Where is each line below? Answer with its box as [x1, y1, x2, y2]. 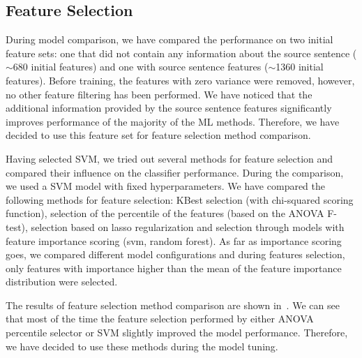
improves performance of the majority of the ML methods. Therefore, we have [6, 114, 340, 128]
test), [6, 219, 28, 234]
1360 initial [276, 59, 324, 74]
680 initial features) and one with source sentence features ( [13, 59, 269, 74]
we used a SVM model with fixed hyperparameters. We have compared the [6, 179, 326, 193]
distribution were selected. [6, 274, 118, 289]
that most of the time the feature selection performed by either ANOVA [6, 311, 314, 326]
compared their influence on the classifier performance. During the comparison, [6, 165, 344, 179]
